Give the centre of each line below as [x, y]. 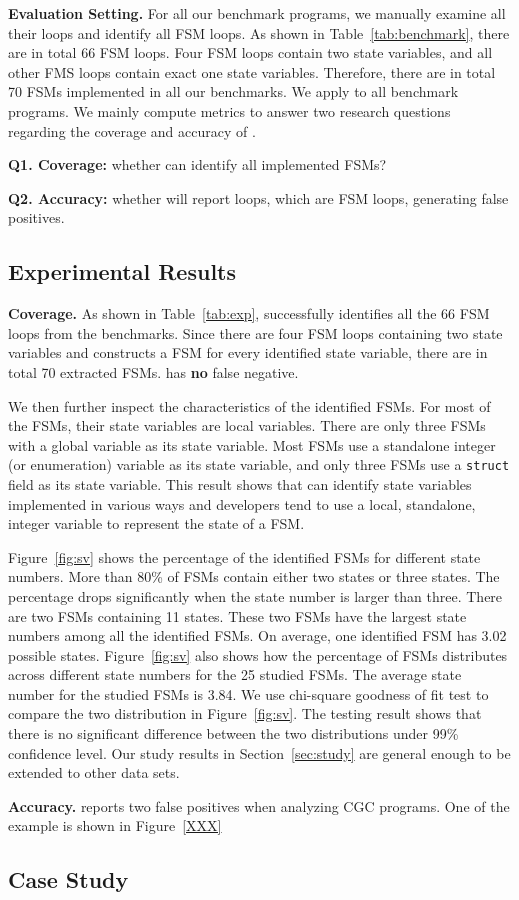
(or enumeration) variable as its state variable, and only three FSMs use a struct [259, 464]
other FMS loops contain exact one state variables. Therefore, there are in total [252, 71]
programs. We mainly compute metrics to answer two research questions [229, 110]
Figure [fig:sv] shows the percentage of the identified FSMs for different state [244, 556]
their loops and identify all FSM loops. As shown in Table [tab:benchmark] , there [259, 32]
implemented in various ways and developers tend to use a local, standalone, [242, 503]
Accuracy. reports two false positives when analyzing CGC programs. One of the [259, 805]
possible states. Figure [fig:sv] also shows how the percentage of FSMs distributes [258, 654]
